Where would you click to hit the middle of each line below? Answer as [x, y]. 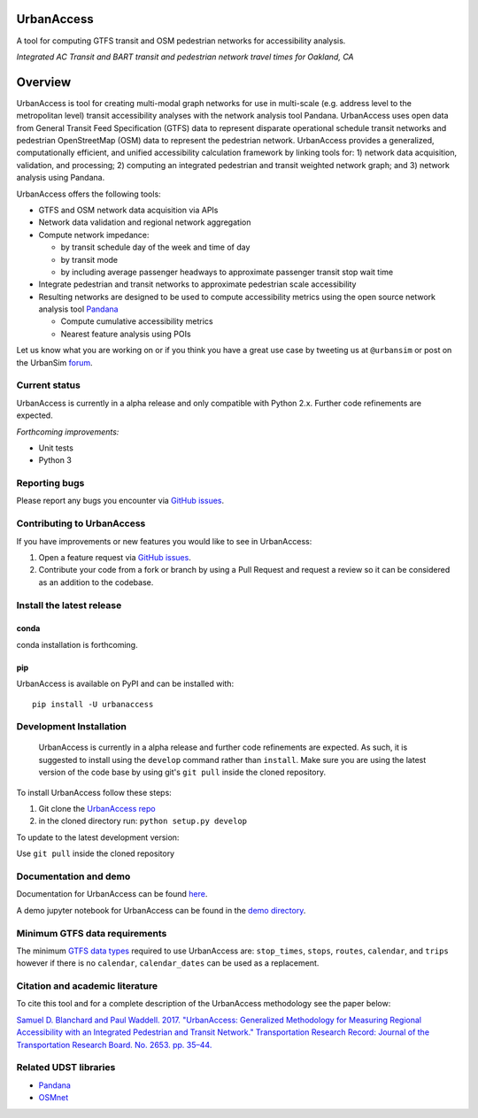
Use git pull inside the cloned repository [96, 853]
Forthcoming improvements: [68, 432]
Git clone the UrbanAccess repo [97, 809]
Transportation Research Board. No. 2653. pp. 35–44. [114, 1045]
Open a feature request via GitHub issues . [115, 557]
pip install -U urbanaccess [93, 704]
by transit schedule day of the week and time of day [155, 247]
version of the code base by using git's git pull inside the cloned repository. [182, 772]
